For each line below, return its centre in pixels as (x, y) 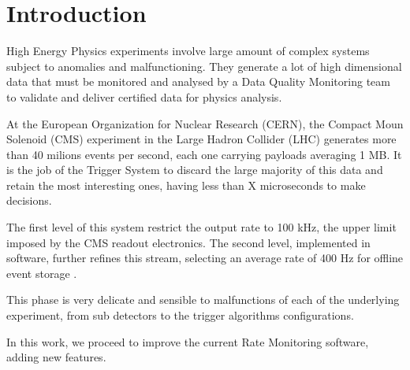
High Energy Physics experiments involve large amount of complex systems (188, 51)
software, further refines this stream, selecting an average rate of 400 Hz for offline (205, 258)
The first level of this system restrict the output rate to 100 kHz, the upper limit (201, 227)
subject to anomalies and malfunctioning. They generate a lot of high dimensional (204, 66)
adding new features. (56, 357)
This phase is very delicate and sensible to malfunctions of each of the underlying (203, 300)
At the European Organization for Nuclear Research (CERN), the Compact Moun (205, 123)
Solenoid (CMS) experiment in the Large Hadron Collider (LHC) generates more (201, 139)
